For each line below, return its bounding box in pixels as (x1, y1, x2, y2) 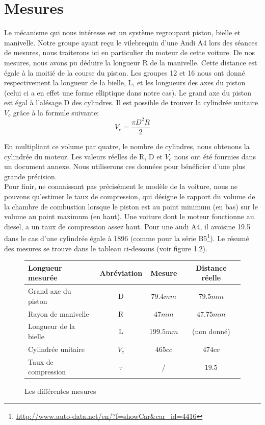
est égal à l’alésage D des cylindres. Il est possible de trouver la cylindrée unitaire (4, 97, 258, 108)
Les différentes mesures (24, 386, 96, 396)
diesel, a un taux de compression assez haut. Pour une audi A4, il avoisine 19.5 (4, 221, 250, 231)
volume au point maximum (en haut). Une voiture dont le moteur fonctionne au (4, 211, 254, 222)
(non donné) (192, 326, 230, 337)
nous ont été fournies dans (174, 151, 256, 161)
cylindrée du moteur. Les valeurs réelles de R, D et (4, 151, 163, 161)
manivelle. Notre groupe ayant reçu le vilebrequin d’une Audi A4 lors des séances (4, 37, 258, 48)
